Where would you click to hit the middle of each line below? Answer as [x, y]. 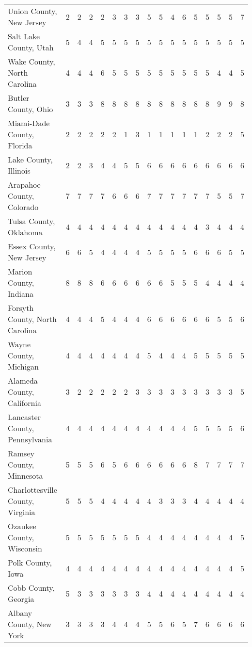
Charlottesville [32, 490]
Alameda [23, 380]
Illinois [19, 170]
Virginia [22, 512]
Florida [20, 145]
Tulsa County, [31, 221]
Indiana [21, 294]
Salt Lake [24, 36]
